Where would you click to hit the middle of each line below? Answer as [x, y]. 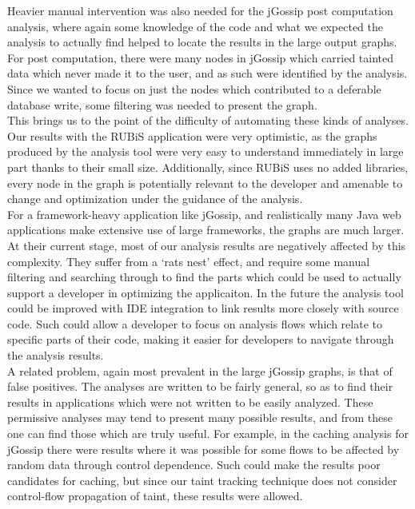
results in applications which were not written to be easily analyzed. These [190, 402]
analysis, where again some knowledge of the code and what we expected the [195, 26]
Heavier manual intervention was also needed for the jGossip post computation [200, 10]
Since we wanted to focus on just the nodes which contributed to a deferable [194, 88]
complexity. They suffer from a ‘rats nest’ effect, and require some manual [189, 261]
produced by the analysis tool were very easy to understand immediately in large [206, 151]
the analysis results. [56, 355]
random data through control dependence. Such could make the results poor [194, 465]
